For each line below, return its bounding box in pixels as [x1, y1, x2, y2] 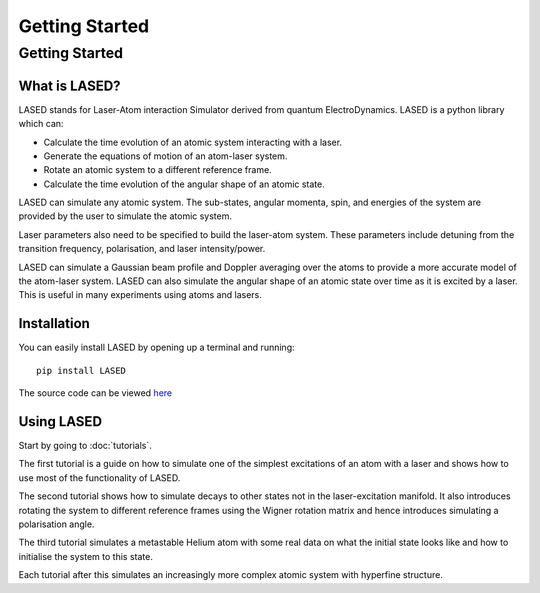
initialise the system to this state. [18, 550, 154, 562]
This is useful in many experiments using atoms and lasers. [18, 289, 262, 301]
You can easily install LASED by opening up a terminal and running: [18, 341, 295, 354]
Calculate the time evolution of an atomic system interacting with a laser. [43, 136, 343, 148]
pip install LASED [36, 365, 127, 376]
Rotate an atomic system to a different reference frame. [43, 164, 272, 176]
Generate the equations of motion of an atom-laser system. [43, 150, 288, 162]
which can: [18, 118, 64, 130]
